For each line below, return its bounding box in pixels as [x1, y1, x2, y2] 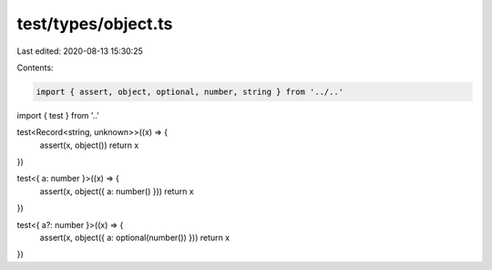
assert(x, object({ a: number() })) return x [39, 185, 195, 196]
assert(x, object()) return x [39, 140, 139, 151]
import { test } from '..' [16, 109, 99, 120]
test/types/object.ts [16, 14, 173, 34]
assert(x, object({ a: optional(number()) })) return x [39, 233, 231, 244]
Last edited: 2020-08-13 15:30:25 [16, 46, 143, 57]
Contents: [16, 62, 54, 73]
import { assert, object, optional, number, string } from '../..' [36, 87, 344, 97]
